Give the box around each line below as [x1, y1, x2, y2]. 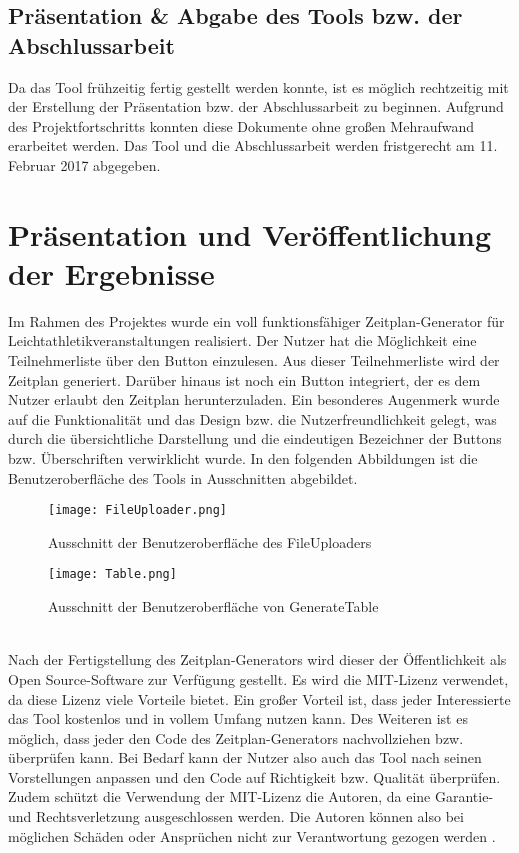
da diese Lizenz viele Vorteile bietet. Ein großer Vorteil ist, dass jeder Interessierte [8, 688, 511, 709]
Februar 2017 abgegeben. [8, 154, 161, 175]
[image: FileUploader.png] [48, 503, 227, 518]
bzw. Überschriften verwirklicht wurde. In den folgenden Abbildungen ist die [8, 448, 478, 469]
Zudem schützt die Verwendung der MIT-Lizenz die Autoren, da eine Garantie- [8, 786, 494, 807]
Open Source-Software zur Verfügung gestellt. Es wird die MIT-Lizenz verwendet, [8, 668, 509, 689]
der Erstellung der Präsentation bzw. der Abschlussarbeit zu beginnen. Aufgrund [8, 96, 504, 117]
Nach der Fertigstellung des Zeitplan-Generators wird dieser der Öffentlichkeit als [8, 649, 507, 670]
